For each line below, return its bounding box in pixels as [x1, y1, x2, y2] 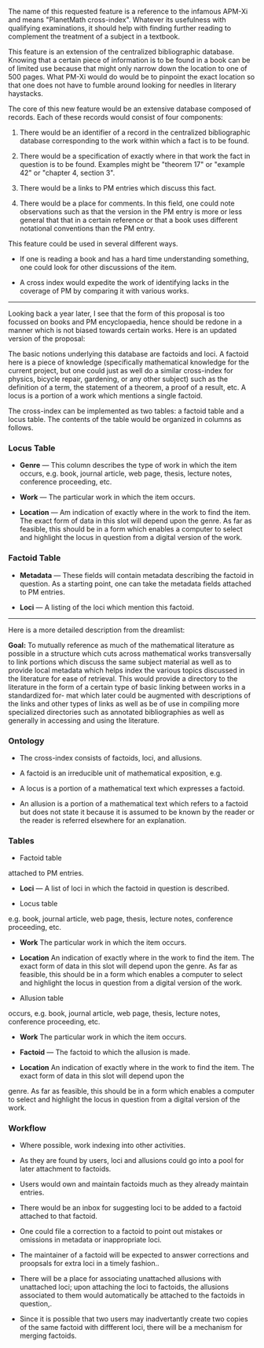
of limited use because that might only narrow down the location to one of [8, 64, 247, 73]
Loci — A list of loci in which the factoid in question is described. [19, 883, 230, 893]
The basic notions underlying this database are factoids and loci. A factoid [8, 350, 249, 358]
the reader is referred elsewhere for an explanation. [19, 815, 187, 825]
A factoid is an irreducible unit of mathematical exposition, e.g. [19, 768, 222, 778]
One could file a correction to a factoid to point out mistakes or [19, 1227, 223, 1236]
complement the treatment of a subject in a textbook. [8, 31, 181, 41]
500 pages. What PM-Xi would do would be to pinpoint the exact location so [8, 72, 255, 81]
